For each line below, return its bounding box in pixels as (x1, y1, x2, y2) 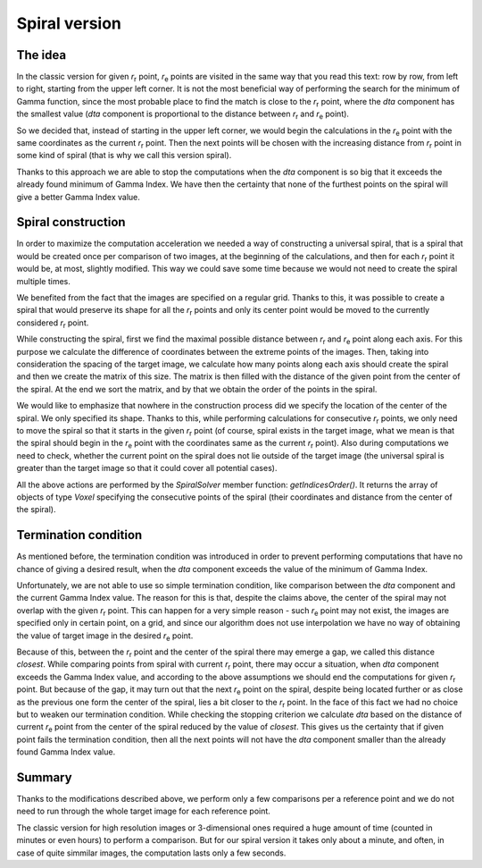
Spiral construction (16, 215, 126, 230)
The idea (16, 47, 67, 63)
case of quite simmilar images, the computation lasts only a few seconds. (16, 847, 287, 858)
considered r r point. (16, 317, 89, 330)
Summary (16, 770, 72, 785)
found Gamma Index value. (16, 746, 116, 757)
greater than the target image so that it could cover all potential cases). (16, 463, 278, 474)
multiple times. (16, 275, 71, 286)
